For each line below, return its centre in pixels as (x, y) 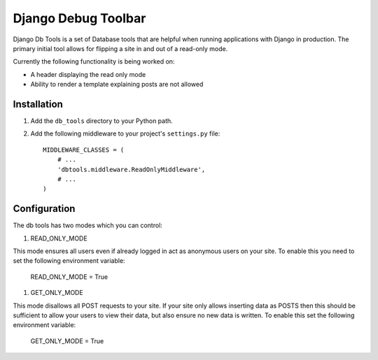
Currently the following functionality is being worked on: (94, 62)
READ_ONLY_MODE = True (69, 277)
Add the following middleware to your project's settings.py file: (125, 134)
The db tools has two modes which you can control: (87, 225)
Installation (38, 104)
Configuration (44, 209)
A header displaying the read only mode (88, 74)
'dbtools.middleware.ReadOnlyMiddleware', (131, 169)
